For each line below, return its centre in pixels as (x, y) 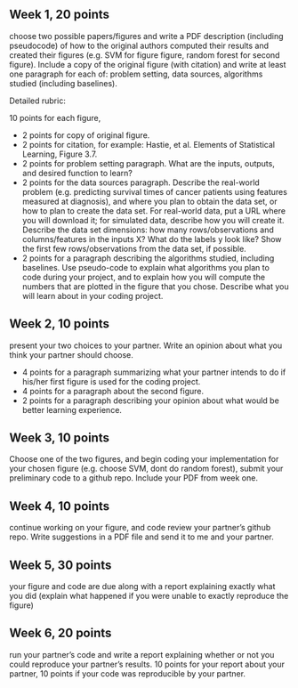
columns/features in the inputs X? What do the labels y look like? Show (152, 239)
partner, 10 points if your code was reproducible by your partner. (128, 673)
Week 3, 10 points (59, 438)
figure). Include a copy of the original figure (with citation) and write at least (148, 64)
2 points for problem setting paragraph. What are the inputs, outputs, (149, 163)
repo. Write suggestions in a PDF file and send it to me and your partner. (141, 537)
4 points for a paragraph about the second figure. (113, 391)
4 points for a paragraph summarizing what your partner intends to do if (154, 372)
